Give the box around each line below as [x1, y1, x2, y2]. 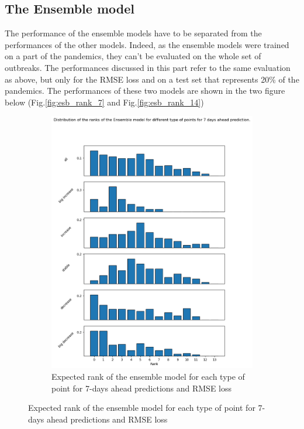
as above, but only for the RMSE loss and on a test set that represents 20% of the [5, 73, 299, 85]
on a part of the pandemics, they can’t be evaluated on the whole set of [5, 50, 261, 62]
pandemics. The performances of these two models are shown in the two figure [5, 84, 285, 97]
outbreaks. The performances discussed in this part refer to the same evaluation [5, 61, 291, 73]
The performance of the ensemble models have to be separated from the [5, 27, 262, 39]
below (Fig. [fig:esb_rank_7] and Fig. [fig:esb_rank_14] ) [5, 96, 204, 108]
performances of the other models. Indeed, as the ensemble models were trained [5, 38, 289, 50]
